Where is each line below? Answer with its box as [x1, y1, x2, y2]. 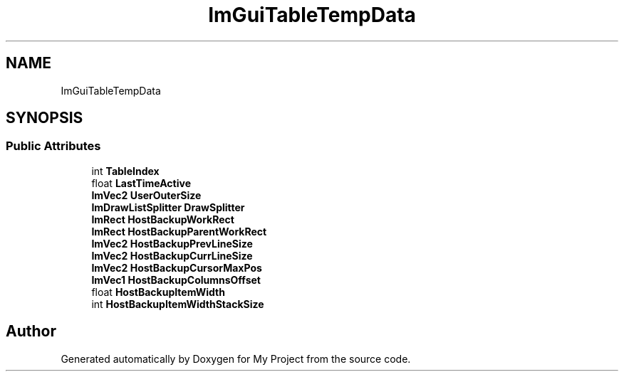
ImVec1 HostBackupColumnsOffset [91, 273, 261, 286]
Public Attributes [6, 139, 101, 154]
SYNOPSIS [6, 109, 83, 127]
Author [6, 322, 56, 341]
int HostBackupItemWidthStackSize [91, 297, 264, 310]
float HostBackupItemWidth [91, 285, 225, 298]
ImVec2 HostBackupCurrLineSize [91, 249, 253, 262]
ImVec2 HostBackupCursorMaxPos [91, 261, 262, 274]
